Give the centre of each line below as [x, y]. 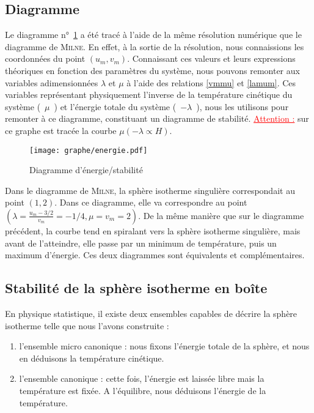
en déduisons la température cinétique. [92, 358]
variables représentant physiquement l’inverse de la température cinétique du [149, 95]
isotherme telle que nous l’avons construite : [87, 325]
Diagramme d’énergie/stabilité [86, 170]
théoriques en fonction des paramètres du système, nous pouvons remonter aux [152, 70]
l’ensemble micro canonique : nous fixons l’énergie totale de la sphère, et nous [164, 346]
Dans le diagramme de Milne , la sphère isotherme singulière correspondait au [150, 190]
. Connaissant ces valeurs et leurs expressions [211, 58]
